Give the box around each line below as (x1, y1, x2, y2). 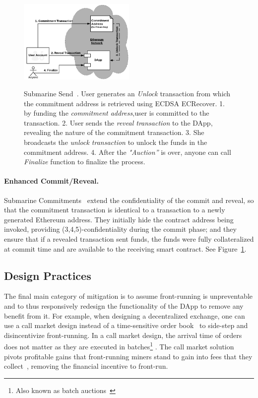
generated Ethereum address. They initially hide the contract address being (4, 214, 234, 224)
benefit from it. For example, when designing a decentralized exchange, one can (4, 310, 245, 321)
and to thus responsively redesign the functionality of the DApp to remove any (4, 300, 244, 311)
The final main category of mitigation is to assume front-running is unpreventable (4, 291, 253, 301)
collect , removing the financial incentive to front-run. (4, 361, 168, 371)
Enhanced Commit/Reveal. (4, 176, 99, 186)
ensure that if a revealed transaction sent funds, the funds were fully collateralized (4, 234, 254, 244)
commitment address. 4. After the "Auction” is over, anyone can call (24, 146, 231, 157)
